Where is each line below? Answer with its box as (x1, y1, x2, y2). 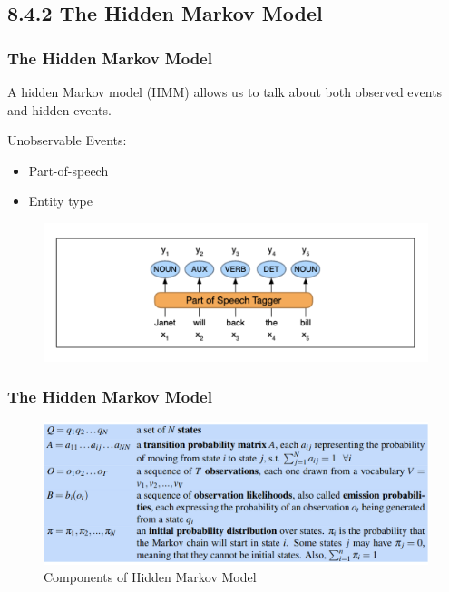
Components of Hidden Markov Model (44, 568, 257, 587)
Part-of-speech (28, 160, 109, 180)
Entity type (28, 191, 93, 210)
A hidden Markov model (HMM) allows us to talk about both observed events (7, 82, 443, 101)
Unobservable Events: (7, 131, 127, 150)
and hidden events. (7, 100, 112, 119)
